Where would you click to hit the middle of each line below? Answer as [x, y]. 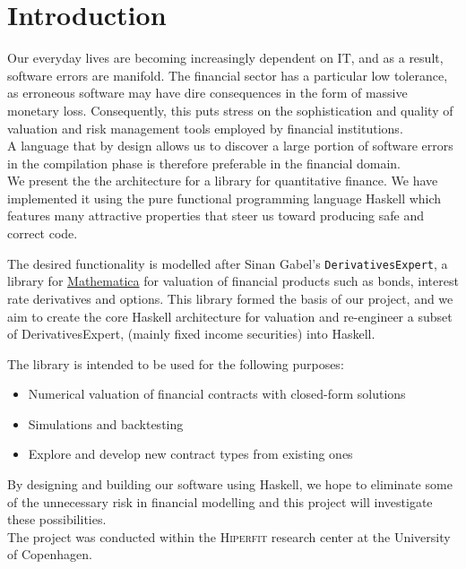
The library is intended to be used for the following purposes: [176, 363]
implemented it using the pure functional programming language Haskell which [224, 198]
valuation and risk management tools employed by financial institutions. [205, 128]
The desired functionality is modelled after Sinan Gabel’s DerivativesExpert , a [228, 263]
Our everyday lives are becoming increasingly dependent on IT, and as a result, [225, 58]
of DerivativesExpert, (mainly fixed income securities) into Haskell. [191, 334]
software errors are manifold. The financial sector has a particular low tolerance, [228, 75]
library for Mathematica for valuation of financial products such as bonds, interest [233, 281]
